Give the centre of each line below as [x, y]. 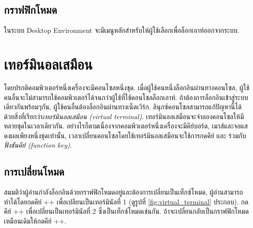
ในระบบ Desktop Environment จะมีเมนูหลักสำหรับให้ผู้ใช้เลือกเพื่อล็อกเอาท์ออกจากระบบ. [122, 30]
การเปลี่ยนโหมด [34, 171]
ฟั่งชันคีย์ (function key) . [38, 145]
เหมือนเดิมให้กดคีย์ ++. [35, 221]
